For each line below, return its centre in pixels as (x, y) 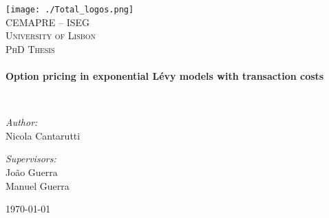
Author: (22, 122)
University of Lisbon (51, 35)
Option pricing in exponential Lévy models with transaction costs (165, 76)
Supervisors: (31, 159)
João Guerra (32, 172)
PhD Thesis (30, 48)
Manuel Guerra (38, 185)
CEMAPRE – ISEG (48, 22)
